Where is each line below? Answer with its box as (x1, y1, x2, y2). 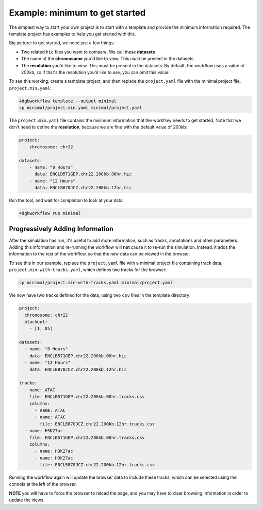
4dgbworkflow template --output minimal (19, 98, 116, 104)
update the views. (9, 497, 45, 503)
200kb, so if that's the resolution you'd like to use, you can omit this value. (21, 69, 170, 75)
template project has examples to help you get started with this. (9, 31, 136, 36)
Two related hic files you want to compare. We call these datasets (21, 49, 155, 55)
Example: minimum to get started (9, 7, 146, 18)
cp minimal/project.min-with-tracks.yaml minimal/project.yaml (19, 280, 173, 286)
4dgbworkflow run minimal (19, 211, 81, 216)
